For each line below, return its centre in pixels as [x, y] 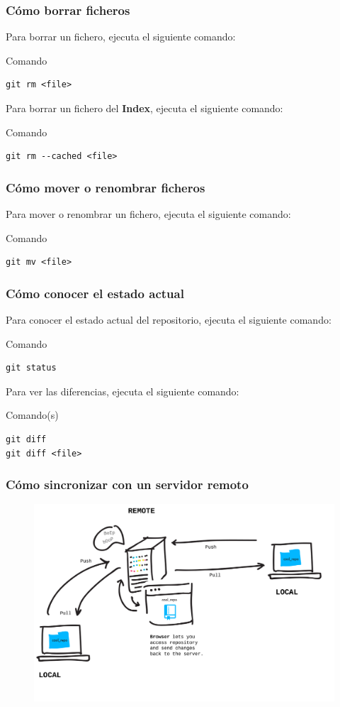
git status [31, 368]
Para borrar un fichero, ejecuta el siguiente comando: [121, 37]
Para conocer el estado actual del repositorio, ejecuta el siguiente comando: [169, 319]
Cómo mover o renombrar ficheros [106, 187]
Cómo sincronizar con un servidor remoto [127, 484]
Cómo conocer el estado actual [95, 293]
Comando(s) [32, 415]
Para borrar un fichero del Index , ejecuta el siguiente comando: [144, 108]
